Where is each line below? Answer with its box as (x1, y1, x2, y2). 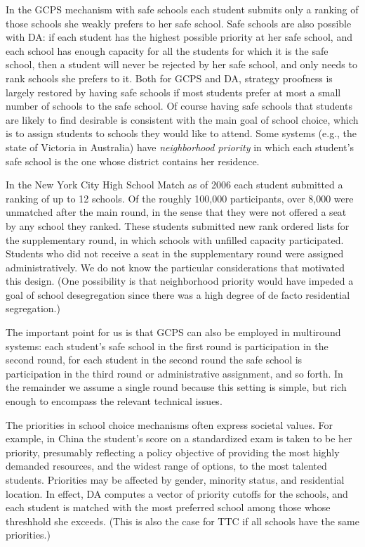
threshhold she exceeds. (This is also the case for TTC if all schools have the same (6, 513, 359, 528)
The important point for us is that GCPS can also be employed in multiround (6, 325, 341, 340)
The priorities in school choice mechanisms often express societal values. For (6, 417, 333, 432)
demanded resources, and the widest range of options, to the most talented (6, 458, 327, 473)
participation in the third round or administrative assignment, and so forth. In (6, 366, 343, 380)
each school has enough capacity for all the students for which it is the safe (6, 43, 328, 58)
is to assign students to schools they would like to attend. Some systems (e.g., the (6, 126, 357, 141)
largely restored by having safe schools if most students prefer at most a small (6, 84, 341, 99)
